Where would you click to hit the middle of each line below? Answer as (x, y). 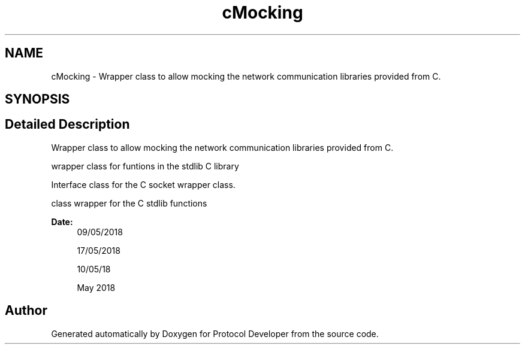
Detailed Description (67, 125)
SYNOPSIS (37, 99)
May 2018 (96, 287)
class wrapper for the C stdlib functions (129, 203)
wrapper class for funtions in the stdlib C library (145, 166)
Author (26, 311)
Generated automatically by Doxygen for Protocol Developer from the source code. (215, 333)
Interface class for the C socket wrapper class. (143, 184)
